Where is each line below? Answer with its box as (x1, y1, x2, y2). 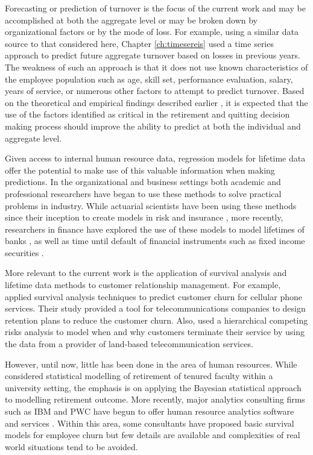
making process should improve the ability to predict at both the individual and (5, 119, 301, 132)
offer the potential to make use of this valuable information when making (5, 163, 275, 176)
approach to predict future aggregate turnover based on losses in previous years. (5, 49, 300, 61)
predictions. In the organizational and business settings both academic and (5, 175, 281, 188)
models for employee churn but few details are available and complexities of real (5, 428, 300, 441)
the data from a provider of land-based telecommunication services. (5, 337, 253, 350)
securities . (5, 246, 44, 259)
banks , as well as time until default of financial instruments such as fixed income (5, 234, 305, 247)
